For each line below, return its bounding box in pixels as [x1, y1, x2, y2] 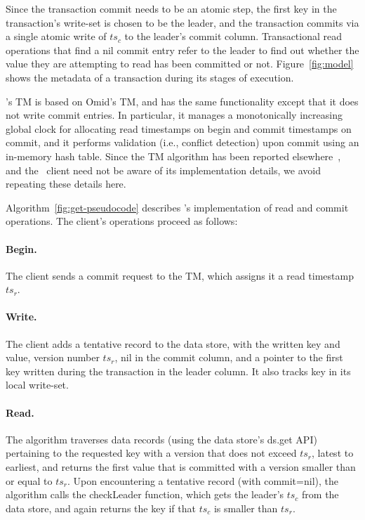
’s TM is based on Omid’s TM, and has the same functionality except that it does [6, 93, 359, 108]
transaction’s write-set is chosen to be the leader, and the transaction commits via [6, 15, 359, 30]
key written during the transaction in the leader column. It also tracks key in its [6, 363, 351, 378]
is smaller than [213, 500, 278, 515]
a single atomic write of [6, 29, 107, 44]
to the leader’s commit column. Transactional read [124, 29, 343, 44]
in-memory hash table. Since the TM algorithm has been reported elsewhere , [6, 148, 341, 163]
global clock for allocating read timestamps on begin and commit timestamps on [6, 121, 352, 136]
